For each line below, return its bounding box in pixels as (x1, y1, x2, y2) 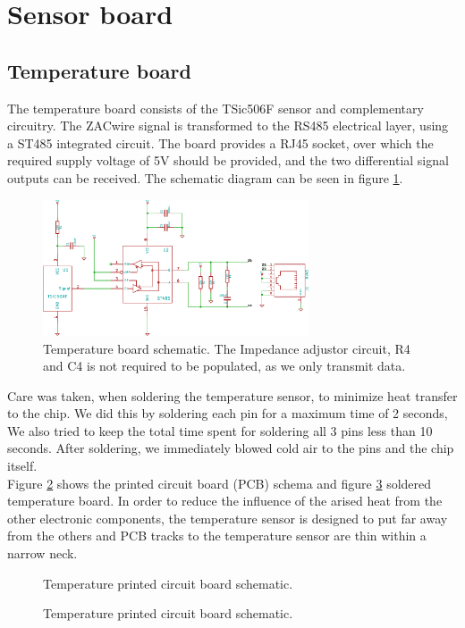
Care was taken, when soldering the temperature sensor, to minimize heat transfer (7, 386, 458, 405)
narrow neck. (7, 544, 78, 563)
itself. (7, 456, 38, 475)
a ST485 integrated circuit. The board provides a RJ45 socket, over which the (7, 133, 434, 152)
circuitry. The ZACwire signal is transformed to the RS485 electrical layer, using (7, 116, 449, 135)
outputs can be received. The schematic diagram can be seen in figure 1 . (7, 168, 403, 187)
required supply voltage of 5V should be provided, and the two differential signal (7, 151, 449, 170)
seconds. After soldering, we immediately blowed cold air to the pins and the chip (7, 439, 454, 457)
